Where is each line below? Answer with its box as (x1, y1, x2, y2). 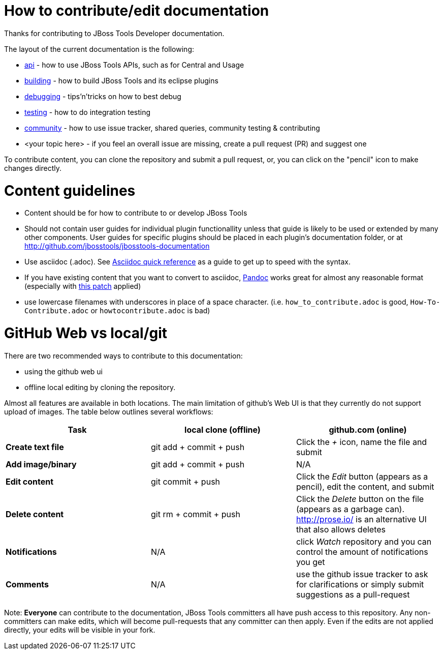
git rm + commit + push (150, 509, 240, 519)
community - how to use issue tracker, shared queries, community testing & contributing (24, 123, 320, 132)
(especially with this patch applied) (24, 282, 141, 291)
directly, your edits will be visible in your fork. (4, 625, 155, 634)
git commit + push (150, 476, 220, 487)
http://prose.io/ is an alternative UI (296, 514, 427, 524)
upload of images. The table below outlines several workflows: (4, 407, 213, 416)
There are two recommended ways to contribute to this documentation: (4, 351, 243, 360)
